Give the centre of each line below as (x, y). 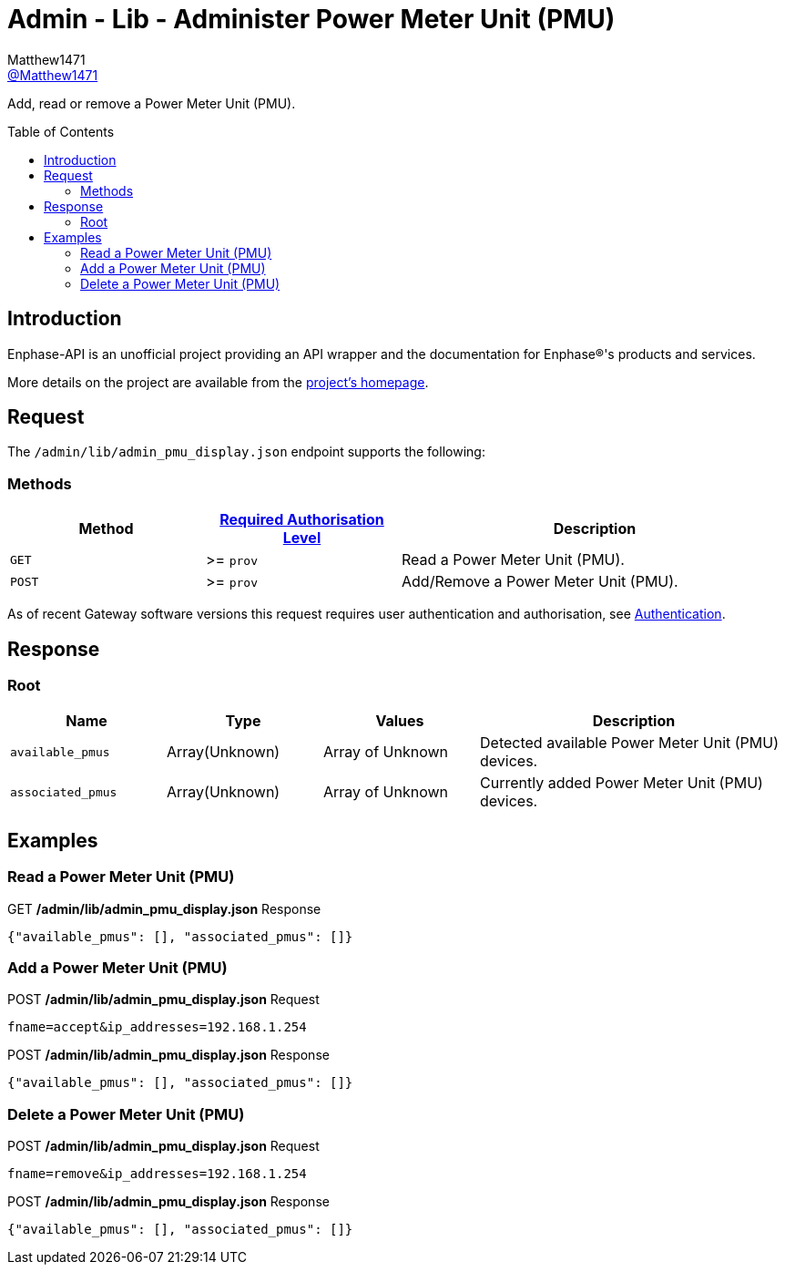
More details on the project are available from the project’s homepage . (218, 382)
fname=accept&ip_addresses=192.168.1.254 (157, 1027)
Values (400, 721)
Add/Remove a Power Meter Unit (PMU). (540, 582)
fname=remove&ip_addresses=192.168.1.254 (157, 1174)
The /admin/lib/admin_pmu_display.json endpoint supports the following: (246, 452)
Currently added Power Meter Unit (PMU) (622, 783)
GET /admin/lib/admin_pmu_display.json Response (164, 908)
